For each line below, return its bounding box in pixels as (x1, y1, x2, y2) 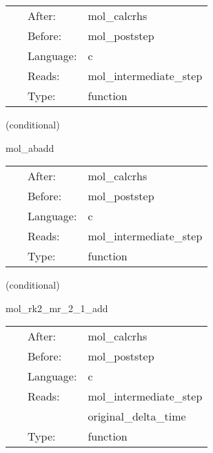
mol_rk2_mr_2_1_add (6, 300, 108, 315)
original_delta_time (88, 408, 186, 425)
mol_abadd (6, 140, 54, 155)
